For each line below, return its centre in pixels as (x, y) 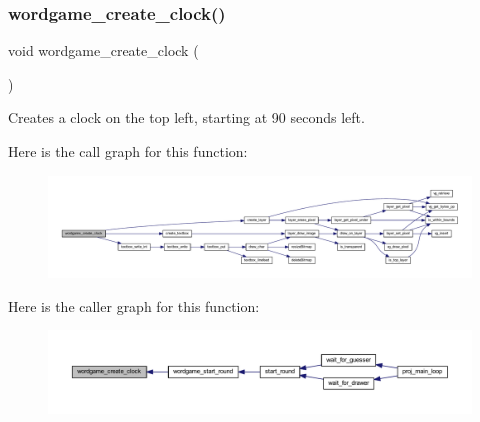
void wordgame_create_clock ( (103, 50)
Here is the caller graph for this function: (134, 305)
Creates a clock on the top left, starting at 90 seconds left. (186, 117)
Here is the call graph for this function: (128, 151)
